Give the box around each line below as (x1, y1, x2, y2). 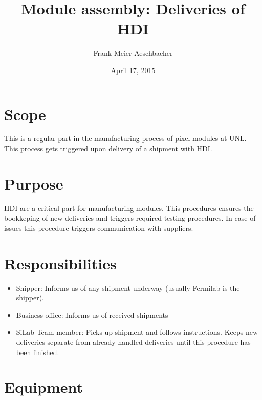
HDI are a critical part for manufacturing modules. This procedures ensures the (4, 202, 254, 213)
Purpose (4, 173, 63, 194)
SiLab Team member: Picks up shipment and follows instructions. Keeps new (16, 326, 258, 337)
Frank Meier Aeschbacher (93, 48, 173, 58)
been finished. (16, 346, 59, 357)
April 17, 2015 (111, 64, 156, 75)
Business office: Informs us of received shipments (16, 309, 168, 320)
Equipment (4, 377, 83, 397)
